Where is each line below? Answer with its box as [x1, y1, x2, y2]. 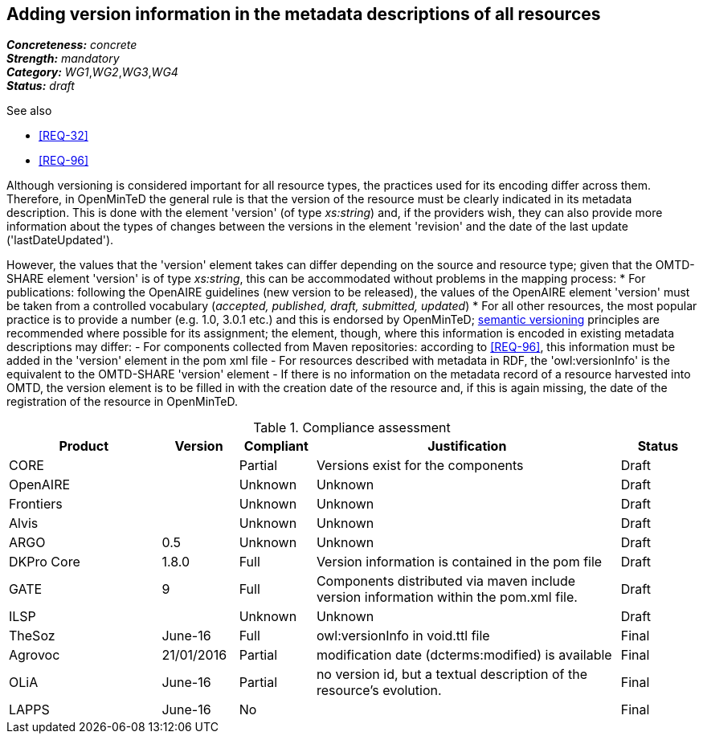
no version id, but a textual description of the [316, 666, 587, 683]
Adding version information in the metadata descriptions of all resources [6, 4, 601, 24]
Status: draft [6, 79, 75, 93]
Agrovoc [9, 647, 60, 664]
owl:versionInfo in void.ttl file [316, 628, 490, 644]
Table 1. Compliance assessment [253, 419, 451, 436]
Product [59, 438, 109, 455]
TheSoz [9, 628, 55, 644]
